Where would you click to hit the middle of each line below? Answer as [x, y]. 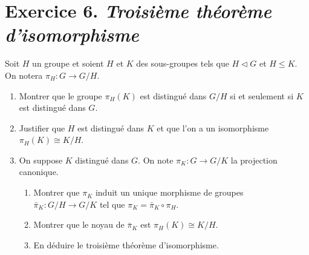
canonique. [39, 172]
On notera [24, 75]
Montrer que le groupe [60, 95]
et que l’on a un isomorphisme [213, 127]
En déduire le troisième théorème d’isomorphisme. [126, 244]
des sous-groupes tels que [183, 63]
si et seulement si [262, 95]
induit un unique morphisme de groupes [169, 192]
